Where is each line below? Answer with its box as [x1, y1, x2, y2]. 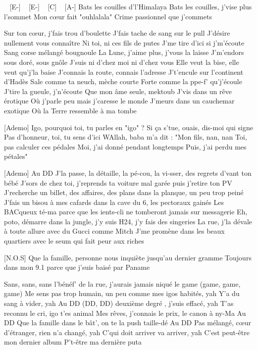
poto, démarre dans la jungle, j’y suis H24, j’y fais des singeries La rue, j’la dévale [4, 216, 253, 226]
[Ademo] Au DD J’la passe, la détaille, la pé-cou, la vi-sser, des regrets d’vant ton [4, 167, 252, 178]
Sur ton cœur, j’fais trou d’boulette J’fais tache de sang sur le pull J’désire [4, 28, 230, 38]
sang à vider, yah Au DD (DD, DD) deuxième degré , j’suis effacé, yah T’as [4, 298, 234, 308]
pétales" [4, 151, 28, 161]
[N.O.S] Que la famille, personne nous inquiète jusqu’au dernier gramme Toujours [4, 252, 252, 262]
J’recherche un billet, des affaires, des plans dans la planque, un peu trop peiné [4, 187, 244, 198]
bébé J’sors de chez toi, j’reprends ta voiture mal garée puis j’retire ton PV [4, 177, 232, 188]
